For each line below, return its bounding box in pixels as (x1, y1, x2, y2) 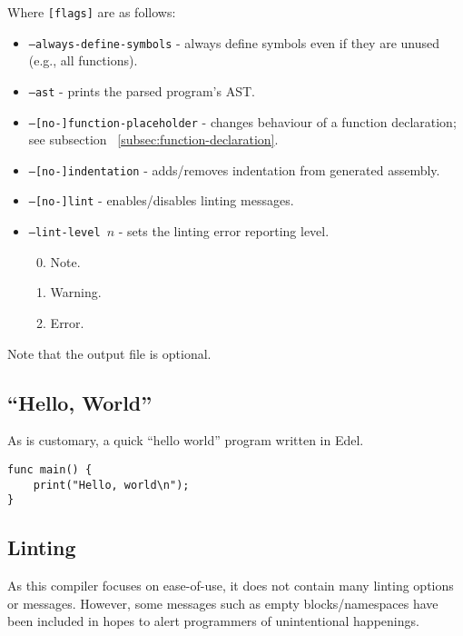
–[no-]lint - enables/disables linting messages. (28, 191, 294, 210)
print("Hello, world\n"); (33, 478, 190, 492)
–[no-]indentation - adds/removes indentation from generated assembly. (28, 160, 440, 179)
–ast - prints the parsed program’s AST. (28, 81, 255, 100)
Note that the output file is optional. (7, 343, 212, 363)
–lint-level (28, 226, 101, 240)
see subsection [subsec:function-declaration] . (28, 130, 279, 149)
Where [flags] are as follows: (7, 3, 176, 21)
